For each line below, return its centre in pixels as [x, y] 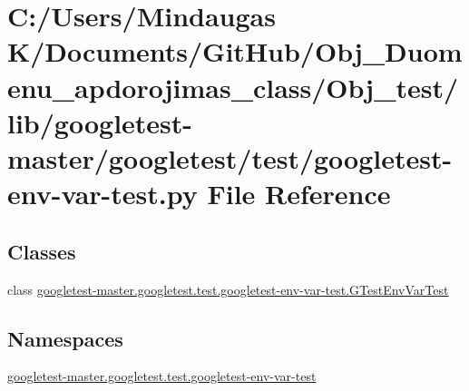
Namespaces [65, 338]
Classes [42, 251]
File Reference [299, 194]
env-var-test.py [103, 194]
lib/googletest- [100, 122]
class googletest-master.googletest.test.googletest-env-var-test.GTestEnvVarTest [228, 289]
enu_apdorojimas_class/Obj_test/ [233, 87]
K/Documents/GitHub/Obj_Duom [235, 51]
